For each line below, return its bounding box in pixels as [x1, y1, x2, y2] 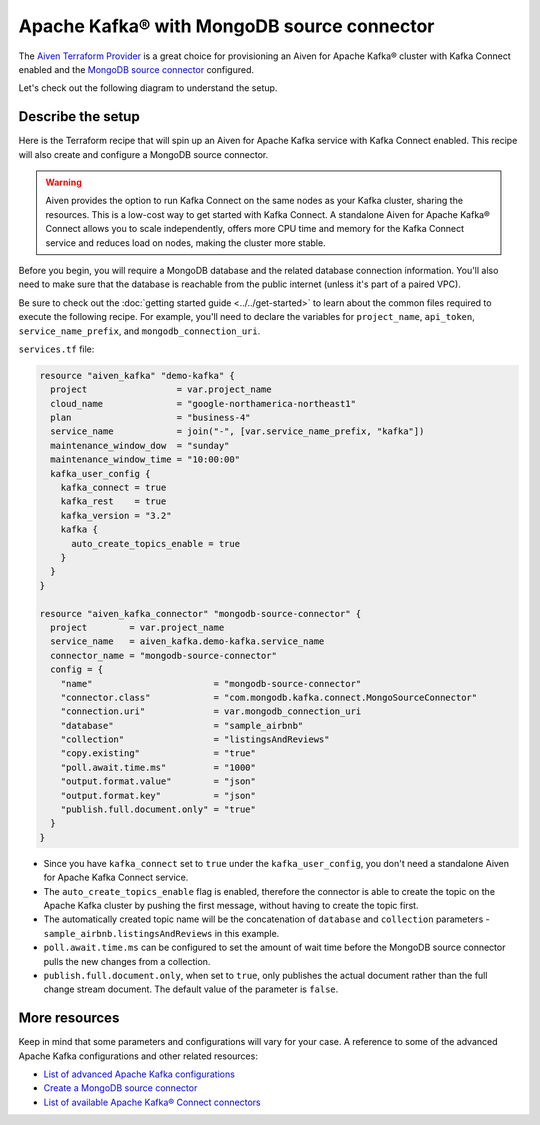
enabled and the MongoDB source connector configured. [18, 63, 255, 75]
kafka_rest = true [60, 496, 167, 507]
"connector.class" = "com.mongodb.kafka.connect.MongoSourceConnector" [60, 691, 478, 703]
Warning [45, 176, 82, 189]
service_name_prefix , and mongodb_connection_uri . [18, 325, 261, 337]
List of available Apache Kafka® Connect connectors [43, 1096, 261, 1108]
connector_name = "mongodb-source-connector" [50, 650, 277, 661]
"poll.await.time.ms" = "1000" [60, 761, 257, 773]
